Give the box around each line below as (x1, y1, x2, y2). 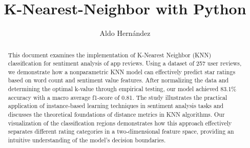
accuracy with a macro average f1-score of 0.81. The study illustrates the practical (8, 93, 227, 101)
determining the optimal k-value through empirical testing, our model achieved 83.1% (8, 84, 237, 93)
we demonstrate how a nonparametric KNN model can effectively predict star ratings (8, 67, 236, 76)
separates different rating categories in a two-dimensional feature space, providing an (8, 127, 234, 136)
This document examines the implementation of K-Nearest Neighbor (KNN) (8, 50, 212, 59)
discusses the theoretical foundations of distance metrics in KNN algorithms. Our (8, 110, 225, 119)
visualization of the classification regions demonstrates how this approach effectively (8, 118, 232, 127)
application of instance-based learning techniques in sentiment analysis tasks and (8, 101, 224, 110)
